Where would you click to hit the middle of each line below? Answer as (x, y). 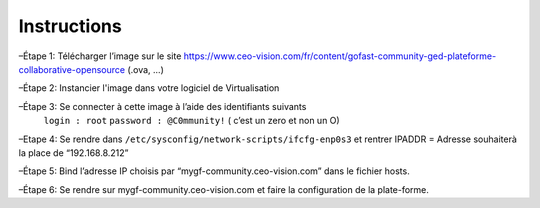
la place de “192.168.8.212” (73, 152)
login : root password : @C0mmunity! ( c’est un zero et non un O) (191, 121)
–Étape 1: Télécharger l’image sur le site (100, 56)
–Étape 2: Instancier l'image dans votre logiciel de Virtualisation (149, 88)
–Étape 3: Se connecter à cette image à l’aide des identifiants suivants (162, 106)
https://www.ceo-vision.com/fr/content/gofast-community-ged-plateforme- (340, 56)
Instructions (70, 26)
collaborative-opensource (71, 69)
